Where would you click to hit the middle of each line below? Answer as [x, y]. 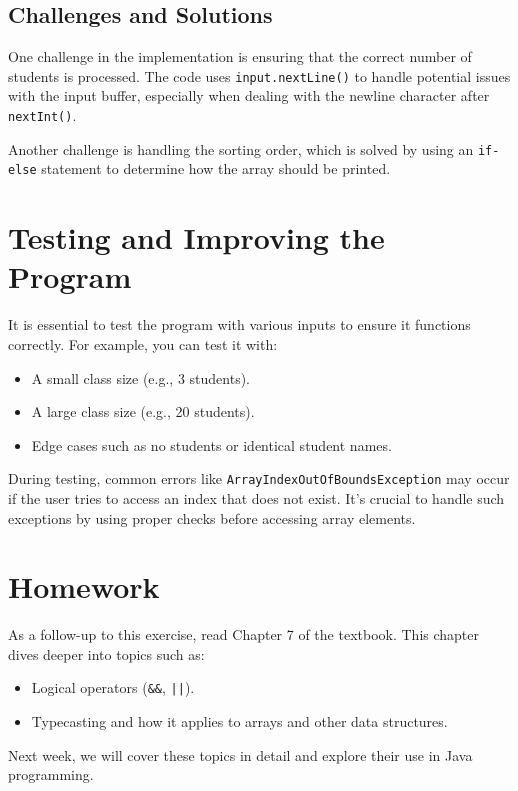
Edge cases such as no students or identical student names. [211, 444]
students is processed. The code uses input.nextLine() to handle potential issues [259, 75]
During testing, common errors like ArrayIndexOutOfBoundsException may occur [259, 478]
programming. [51, 774]
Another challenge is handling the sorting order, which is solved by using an [241, 148]
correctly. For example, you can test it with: [143, 343]
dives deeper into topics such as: [106, 653]
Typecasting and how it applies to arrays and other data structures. [239, 721]
